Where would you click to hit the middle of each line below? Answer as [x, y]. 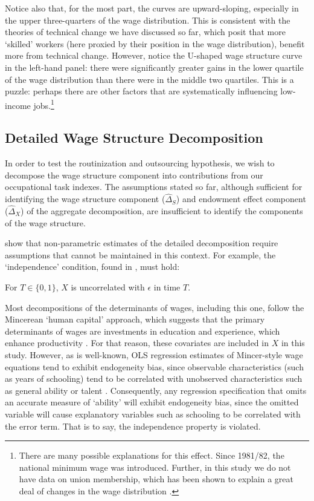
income [18, 105]
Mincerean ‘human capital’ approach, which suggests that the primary [135, 319]
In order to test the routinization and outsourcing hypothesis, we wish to [140, 163]
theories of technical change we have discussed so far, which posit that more [145, 32]
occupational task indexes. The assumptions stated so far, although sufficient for [154, 187]
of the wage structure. [45, 222]
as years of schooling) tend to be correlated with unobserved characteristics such [154, 378]
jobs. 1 [44, 104]
